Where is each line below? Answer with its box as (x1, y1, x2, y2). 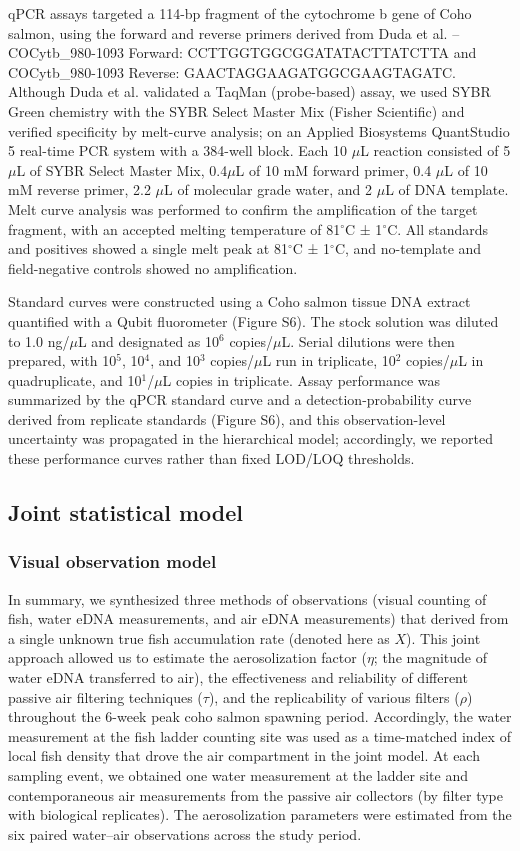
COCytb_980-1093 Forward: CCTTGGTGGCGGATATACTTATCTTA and (8, 42, 477, 63)
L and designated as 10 (77, 330, 220, 351)
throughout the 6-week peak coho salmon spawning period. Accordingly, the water (8, 706, 512, 727)
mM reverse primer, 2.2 (8, 179, 151, 200)
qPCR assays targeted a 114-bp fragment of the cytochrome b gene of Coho (8, 3, 472, 23)
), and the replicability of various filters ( (208, 686, 460, 707)
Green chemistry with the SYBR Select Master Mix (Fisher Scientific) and (8, 100, 465, 121)
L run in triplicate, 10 (262, 350, 396, 371)
